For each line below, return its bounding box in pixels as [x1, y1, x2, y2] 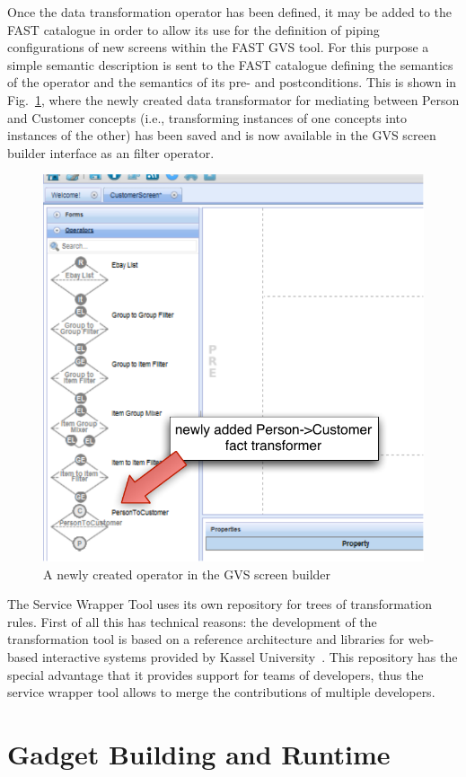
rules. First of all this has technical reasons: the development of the [7, 612, 377, 631]
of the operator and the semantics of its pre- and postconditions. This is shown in [7, 73, 457, 92]
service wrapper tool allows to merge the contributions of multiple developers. [7, 683, 435, 702]
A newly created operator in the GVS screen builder [43, 564, 331, 583]
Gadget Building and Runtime [7, 736, 391, 773]
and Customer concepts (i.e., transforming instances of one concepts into [7, 108, 408, 127]
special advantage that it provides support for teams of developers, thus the [7, 665, 424, 684]
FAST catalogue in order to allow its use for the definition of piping [7, 20, 380, 39]
